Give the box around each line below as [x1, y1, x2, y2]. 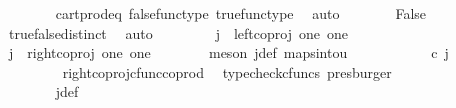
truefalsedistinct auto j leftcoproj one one [8, 22, 348, 43]
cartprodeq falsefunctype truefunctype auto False [55, 3, 427, 23]
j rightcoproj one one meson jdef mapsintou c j [8, 42, 449, 63]
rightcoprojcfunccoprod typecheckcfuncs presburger [62, 61, 392, 82]
